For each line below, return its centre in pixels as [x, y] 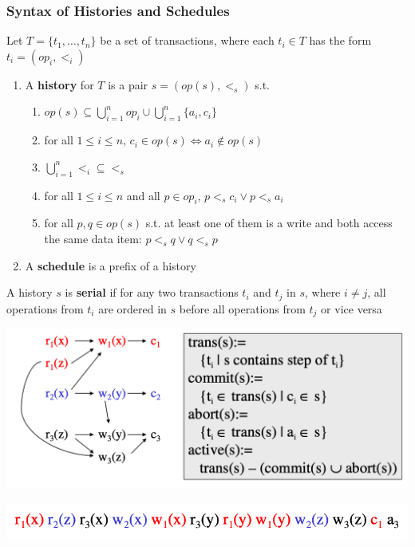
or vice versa [352, 308]
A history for [59, 84]
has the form [340, 40]
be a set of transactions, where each [187, 40]
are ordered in [132, 308]
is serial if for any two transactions [152, 292]
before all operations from [242, 308]
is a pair [128, 84]
